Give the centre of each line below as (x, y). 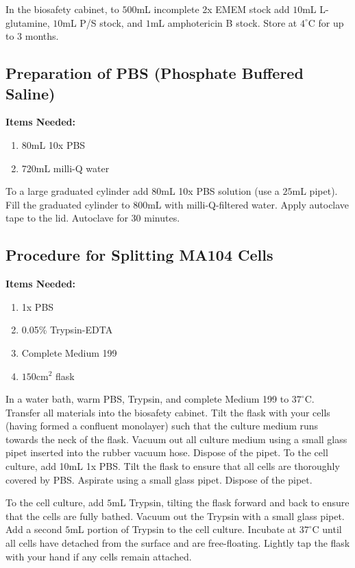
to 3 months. (32, 36)
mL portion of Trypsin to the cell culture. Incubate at (183, 529)
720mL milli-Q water (65, 168)
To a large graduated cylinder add (77, 191)
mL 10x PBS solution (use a (220, 191)
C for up (326, 22)
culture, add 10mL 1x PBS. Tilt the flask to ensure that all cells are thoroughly (173, 466)
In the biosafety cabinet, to (62, 9)
